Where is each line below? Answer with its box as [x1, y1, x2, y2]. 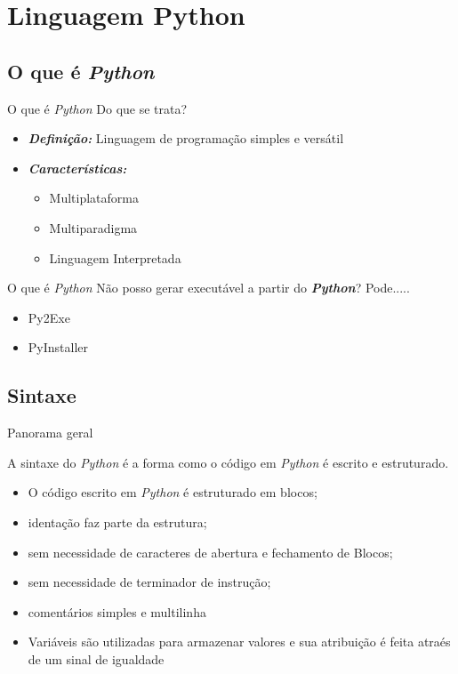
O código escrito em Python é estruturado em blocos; [28, 483, 317, 501]
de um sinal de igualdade [28, 649, 165, 668]
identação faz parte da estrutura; [28, 512, 207, 531]
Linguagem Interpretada [49, 248, 181, 267]
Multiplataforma [49, 189, 140, 207]
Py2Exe [28, 308, 70, 326]
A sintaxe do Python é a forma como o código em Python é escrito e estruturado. [7, 453, 449, 471]
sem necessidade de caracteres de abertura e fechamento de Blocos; [28, 542, 393, 561]
